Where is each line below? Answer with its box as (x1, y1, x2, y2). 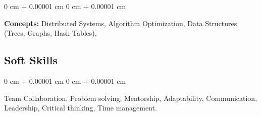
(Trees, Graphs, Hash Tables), (4, 28, 97, 38)
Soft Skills (4, 52, 58, 68)
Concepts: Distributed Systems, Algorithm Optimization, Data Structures (4, 18, 237, 28)
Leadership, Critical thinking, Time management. (4, 102, 157, 113)
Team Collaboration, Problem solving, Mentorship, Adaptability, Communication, (4, 92, 257, 103)
